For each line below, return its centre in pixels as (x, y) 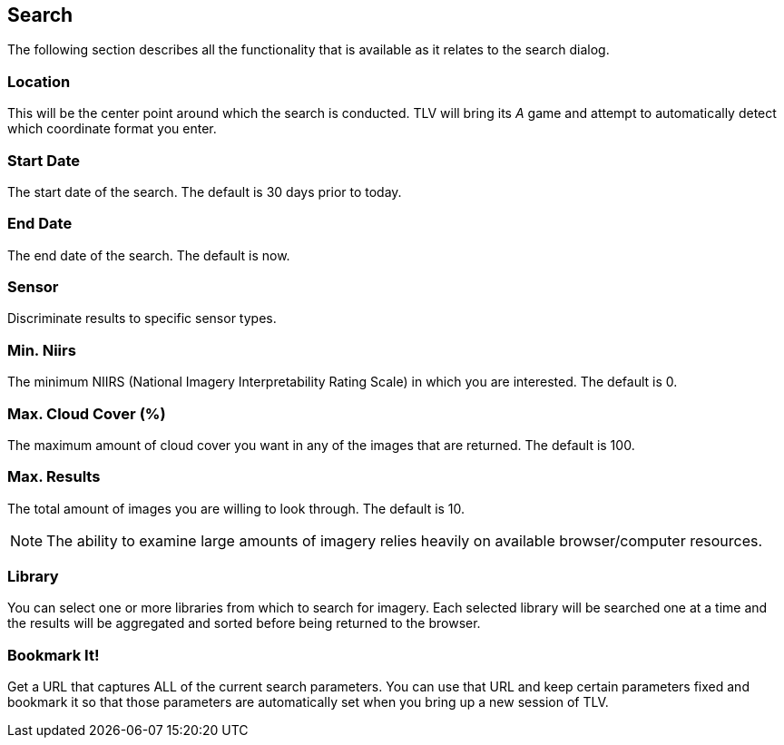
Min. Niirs (42, 350)
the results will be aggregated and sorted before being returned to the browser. (244, 623)
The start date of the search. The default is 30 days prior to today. (205, 191)
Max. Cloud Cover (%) (87, 413)
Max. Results (54, 477)
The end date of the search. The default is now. (149, 255)
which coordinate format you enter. (112, 129)
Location (39, 81)
